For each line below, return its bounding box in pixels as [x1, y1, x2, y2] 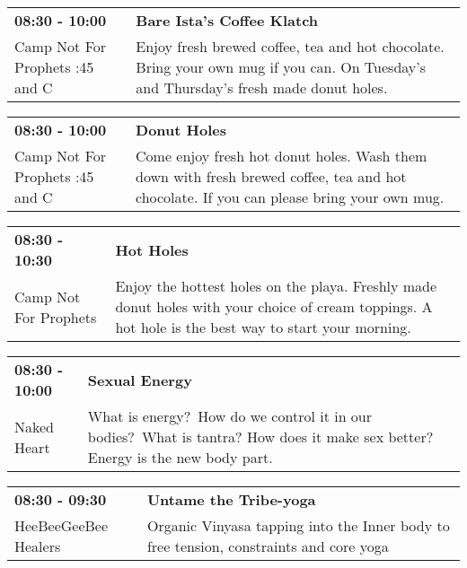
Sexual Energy [87, 369, 192, 390]
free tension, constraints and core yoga [146, 536, 389, 556]
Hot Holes [115, 239, 189, 260]
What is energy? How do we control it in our [87, 406, 373, 426]
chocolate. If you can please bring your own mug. [136, 187, 445, 207]
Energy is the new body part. [87, 447, 273, 468]
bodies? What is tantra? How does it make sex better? [87, 426, 434, 447]
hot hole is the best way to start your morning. [115, 317, 411, 337]
